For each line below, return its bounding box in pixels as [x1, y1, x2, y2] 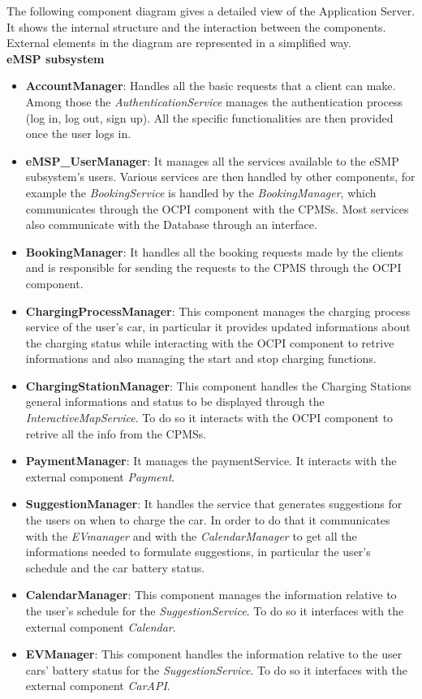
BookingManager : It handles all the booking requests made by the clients [25, 243, 403, 260]
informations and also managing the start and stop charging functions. [25, 350, 377, 367]
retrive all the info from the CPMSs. [25, 425, 207, 442]
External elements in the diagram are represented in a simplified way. [6, 34, 351, 51]
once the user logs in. [25, 125, 131, 142]
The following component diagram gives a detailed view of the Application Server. [6, 2, 416, 19]
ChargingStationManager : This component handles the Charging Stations [25, 377, 411, 394]
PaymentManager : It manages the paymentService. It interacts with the [25, 452, 397, 469]
